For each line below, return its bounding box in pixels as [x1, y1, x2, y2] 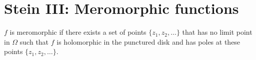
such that [19, 36, 49, 47]
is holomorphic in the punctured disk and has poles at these [56, 36, 240, 47]
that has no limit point [182, 27, 252, 37]
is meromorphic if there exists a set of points [9, 27, 146, 37]
